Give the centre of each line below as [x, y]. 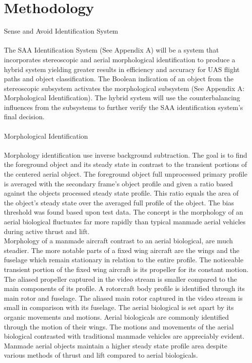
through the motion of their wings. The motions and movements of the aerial [119, 326]
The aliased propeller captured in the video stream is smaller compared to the [121, 279]
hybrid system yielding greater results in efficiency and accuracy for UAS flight [122, 69]
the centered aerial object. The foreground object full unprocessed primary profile [126, 174]
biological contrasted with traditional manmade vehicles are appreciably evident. [124, 336]
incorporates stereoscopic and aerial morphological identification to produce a [120, 59]
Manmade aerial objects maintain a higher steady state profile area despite [116, 345]
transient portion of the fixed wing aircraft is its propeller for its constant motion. [126, 269]
